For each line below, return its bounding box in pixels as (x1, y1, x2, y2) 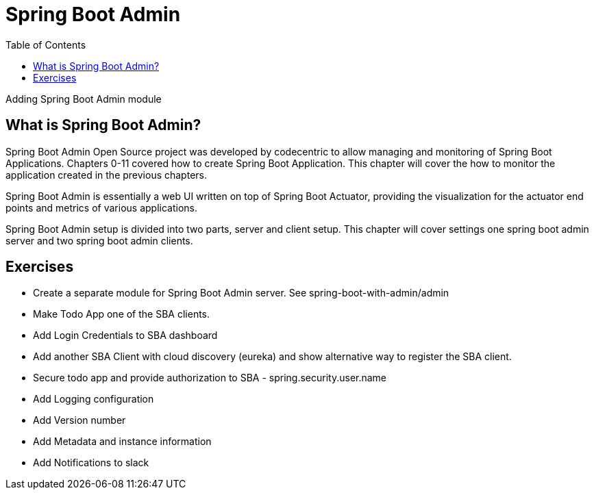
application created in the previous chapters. (5, 168, 207, 181)
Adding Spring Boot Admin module (5, 92, 162, 105)
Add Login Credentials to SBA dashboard (33, 329, 218, 342)
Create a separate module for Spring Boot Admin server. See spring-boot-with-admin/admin (33, 287, 449, 299)
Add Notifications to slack (33, 457, 149, 469)
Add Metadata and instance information (33, 435, 212, 448)
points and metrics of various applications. (5, 201, 197, 214)
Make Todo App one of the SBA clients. (33, 308, 210, 320)
